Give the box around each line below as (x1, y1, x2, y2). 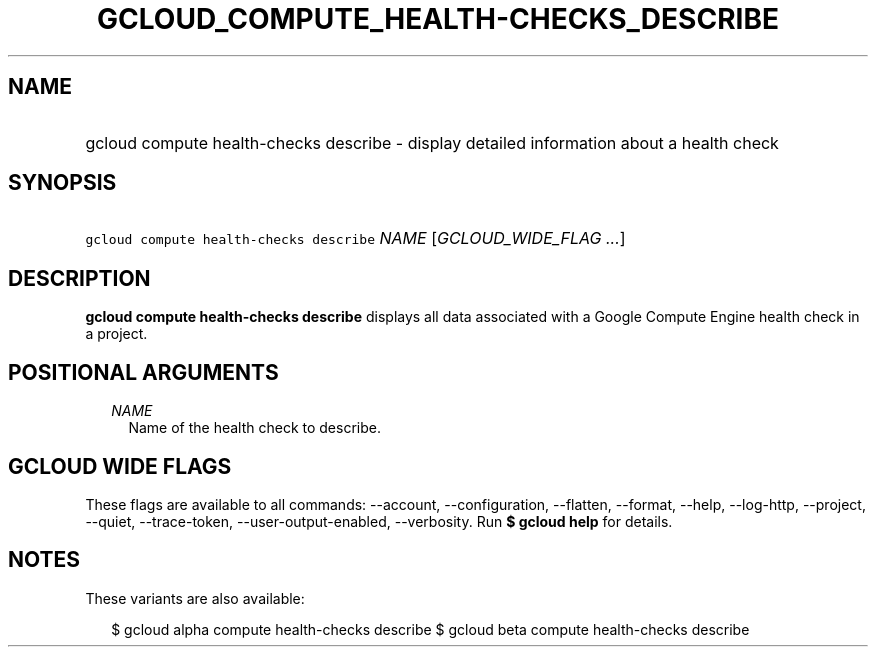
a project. (85, 325, 148, 343)
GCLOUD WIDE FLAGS (8, 453, 232, 479)
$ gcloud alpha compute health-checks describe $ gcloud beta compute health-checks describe (111, 620, 750, 638)
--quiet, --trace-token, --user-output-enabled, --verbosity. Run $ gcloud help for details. (85, 512, 673, 530)
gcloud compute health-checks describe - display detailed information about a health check (85, 132, 779, 153)
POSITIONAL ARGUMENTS (8, 359, 279, 385)
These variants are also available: (85, 589, 305, 607)
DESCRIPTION (8, 265, 151, 291)
